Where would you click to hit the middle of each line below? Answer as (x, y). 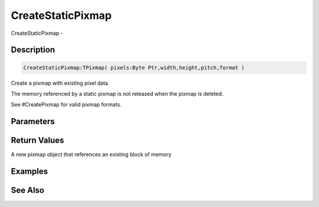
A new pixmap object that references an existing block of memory (91, 154)
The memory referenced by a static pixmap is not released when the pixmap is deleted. (117, 93)
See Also (27, 190)
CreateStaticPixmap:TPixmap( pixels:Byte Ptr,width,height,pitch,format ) (134, 67)
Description (33, 50)
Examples (30, 172)
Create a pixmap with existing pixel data (60, 83)
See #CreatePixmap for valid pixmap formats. (66, 105)
